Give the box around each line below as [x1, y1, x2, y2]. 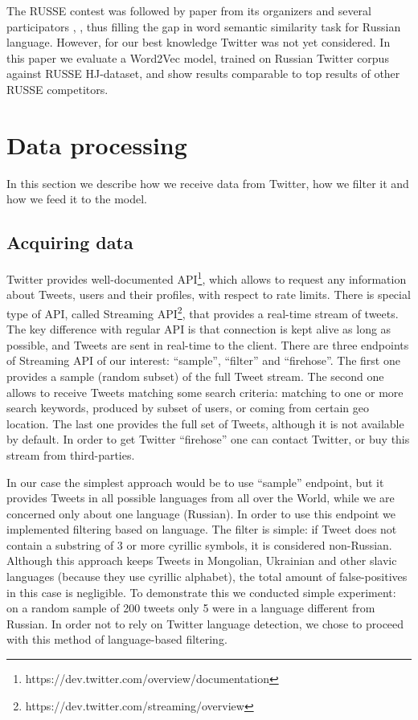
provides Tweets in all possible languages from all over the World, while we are [6, 489, 395, 506]
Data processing [6, 128, 187, 161]
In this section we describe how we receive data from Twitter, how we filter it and [6, 174, 409, 191]
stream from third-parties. [6, 446, 135, 463]
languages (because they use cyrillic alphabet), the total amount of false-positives [6, 568, 408, 585]
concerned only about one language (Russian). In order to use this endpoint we [6, 505, 396, 522]
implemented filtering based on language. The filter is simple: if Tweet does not [6, 521, 397, 538]
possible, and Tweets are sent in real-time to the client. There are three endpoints [6, 336, 409, 353]
